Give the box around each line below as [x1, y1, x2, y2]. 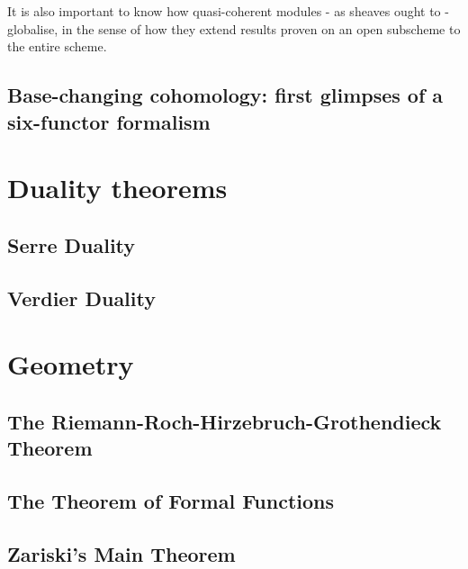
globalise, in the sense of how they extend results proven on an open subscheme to [7, 19, 461, 38]
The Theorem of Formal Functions [7, 486, 335, 514]
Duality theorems [7, 169, 228, 206]
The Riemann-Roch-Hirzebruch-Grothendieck [7, 407, 442, 435]
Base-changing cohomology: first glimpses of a [7, 81, 444, 109]
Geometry [7, 346, 134, 383]
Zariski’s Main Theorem [7, 539, 236, 567]
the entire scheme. [7, 37, 107, 56]
